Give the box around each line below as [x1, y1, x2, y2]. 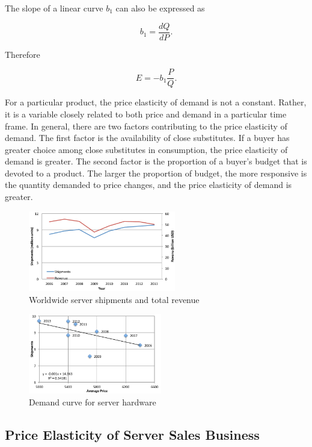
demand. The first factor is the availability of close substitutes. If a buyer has [5, 131, 290, 144]
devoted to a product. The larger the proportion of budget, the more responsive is [5, 166, 307, 179]
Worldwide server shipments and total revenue [29, 293, 200, 305]
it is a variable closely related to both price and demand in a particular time [5, 107, 287, 120]
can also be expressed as [115, 2, 205, 14]
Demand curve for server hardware [29, 396, 156, 408]
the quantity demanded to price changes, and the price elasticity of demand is [5, 178, 292, 191]
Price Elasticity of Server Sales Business [5, 425, 260, 443]
